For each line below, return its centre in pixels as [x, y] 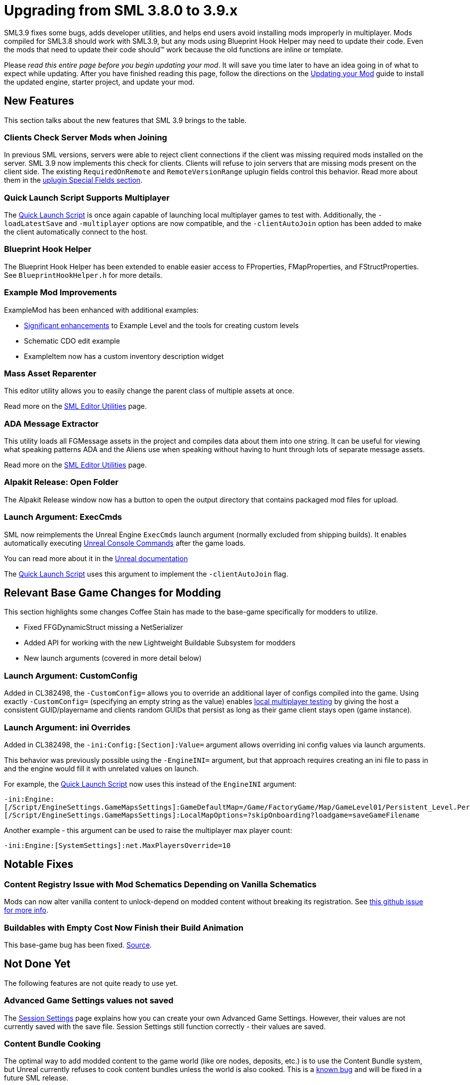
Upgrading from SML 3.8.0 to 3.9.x [121, 10]
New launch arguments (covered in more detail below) [113, 658]
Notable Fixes [39, 864]
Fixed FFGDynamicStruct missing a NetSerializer [104, 627]
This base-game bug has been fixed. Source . [78, 945]
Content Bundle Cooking [53, 1043]
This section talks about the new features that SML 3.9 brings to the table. [125, 120]
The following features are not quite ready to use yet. [91, 983]
